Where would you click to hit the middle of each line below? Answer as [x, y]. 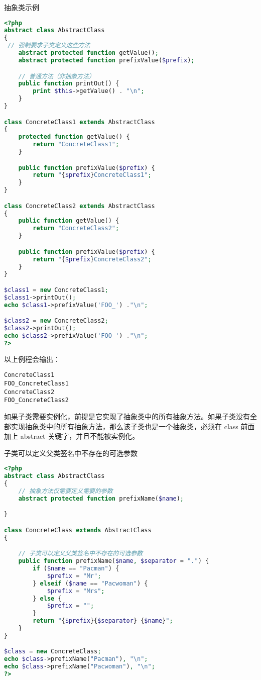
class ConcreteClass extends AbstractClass [78, 530]
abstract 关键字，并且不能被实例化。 [80, 436]
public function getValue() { [69, 221]
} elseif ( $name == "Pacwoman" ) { [90, 583]
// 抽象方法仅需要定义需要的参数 [66, 491]
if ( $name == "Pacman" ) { [76, 568]
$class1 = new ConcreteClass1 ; [56, 290]
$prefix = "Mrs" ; [76, 591]
